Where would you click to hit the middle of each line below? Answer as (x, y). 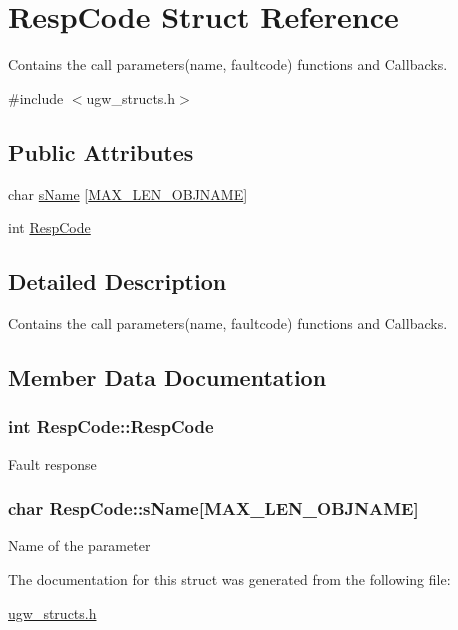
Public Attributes (101, 151)
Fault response (52, 463)
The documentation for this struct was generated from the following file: (229, 578)
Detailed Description (117, 281)
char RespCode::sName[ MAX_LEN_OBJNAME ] (213, 508)
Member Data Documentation (167, 376)
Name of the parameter (79, 545)
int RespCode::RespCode (111, 426)
